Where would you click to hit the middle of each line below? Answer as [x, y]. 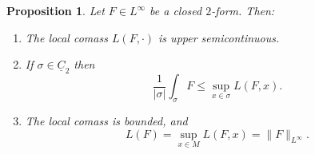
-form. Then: [243, 10]
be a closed [176, 10]
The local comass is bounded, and [106, 120]
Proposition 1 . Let [56, 10]
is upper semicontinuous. [219, 37]
